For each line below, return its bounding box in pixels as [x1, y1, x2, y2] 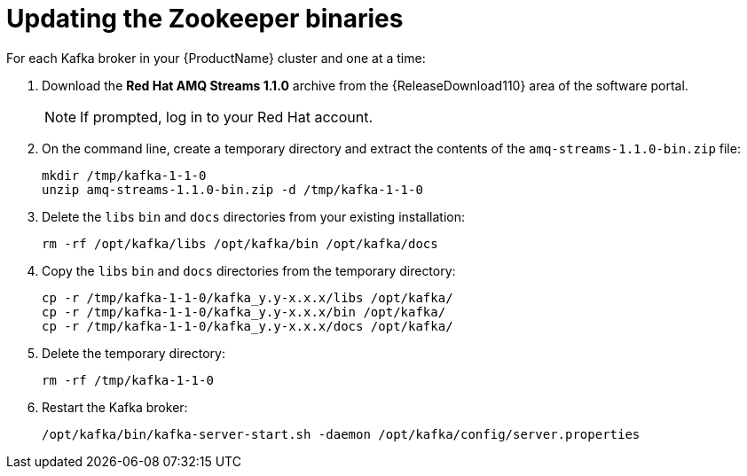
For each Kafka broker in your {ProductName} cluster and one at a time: [6, 50, 426, 66]
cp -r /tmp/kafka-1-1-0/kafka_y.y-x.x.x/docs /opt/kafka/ [42, 318, 453, 333]
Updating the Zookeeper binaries [6, 4, 404, 34]
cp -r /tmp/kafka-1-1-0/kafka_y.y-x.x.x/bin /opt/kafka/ [42, 304, 446, 319]
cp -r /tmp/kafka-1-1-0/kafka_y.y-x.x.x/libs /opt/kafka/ [42, 290, 453, 305]
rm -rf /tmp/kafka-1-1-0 [42, 372, 214, 387]
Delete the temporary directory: [42, 345, 225, 361]
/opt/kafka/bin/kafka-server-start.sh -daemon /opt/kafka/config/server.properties [42, 426, 641, 441]
